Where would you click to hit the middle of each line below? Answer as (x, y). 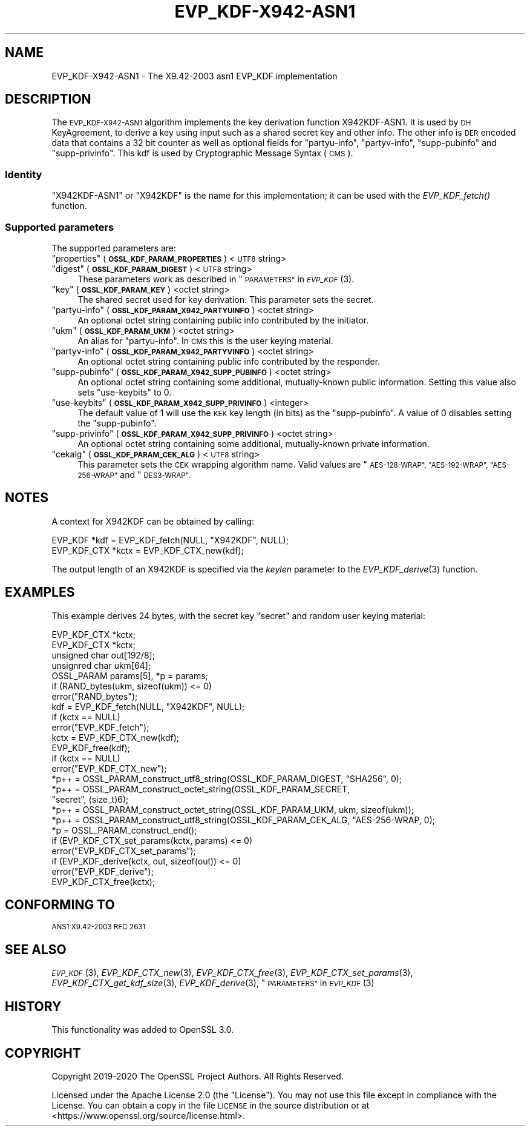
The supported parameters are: (114, 248)
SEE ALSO (36, 949)
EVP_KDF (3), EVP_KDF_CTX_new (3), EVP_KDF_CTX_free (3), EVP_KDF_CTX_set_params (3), (232, 973)
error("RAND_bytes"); (95, 696)
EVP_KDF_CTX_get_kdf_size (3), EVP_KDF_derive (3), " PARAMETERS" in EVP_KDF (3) (213, 983)
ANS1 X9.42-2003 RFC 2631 (99, 927)
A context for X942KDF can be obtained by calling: (153, 521)
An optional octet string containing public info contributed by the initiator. (223, 320)
